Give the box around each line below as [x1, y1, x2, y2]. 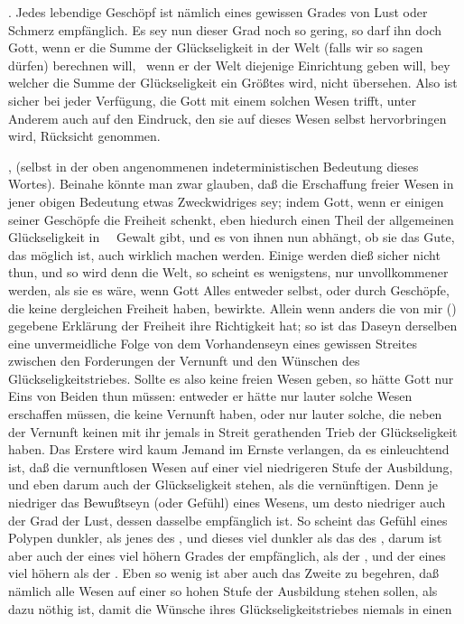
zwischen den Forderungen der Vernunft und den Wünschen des [8, 351, 360, 370]
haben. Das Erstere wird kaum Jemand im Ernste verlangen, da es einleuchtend [8, 440, 450, 459]
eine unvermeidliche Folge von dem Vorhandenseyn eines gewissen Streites [8, 333, 417, 352]
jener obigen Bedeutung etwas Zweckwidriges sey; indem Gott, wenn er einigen [8, 191, 444, 210]
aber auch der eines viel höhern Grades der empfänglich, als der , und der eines [8, 545, 446, 564]
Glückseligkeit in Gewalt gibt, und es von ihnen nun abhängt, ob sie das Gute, [8, 228, 455, 247]
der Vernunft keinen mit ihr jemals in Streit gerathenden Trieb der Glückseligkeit [8, 422, 458, 441]
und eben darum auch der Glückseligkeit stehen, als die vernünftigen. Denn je [8, 475, 438, 494]
